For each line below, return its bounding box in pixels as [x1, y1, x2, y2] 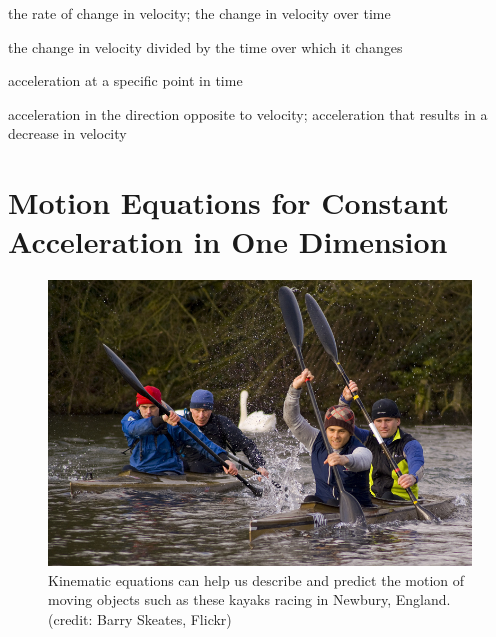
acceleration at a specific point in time [8, 70, 243, 91]
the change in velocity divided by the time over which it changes [8, 36, 403, 57]
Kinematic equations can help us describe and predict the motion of [48, 569, 465, 590]
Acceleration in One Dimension [8, 221, 448, 262]
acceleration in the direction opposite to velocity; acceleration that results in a [8, 103, 488, 124]
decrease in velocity [8, 123, 127, 144]
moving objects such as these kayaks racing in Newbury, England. [48, 589, 451, 610]
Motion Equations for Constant [8, 182, 450, 223]
